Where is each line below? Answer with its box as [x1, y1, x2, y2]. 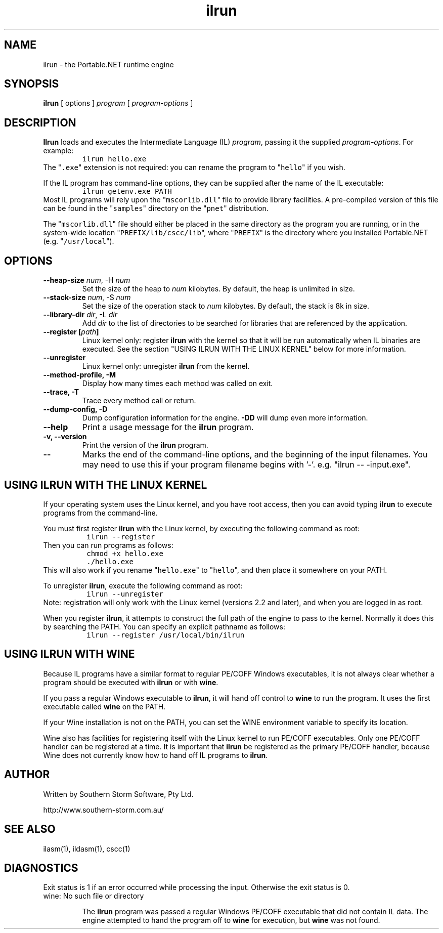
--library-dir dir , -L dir [43, 310, 117, 319]
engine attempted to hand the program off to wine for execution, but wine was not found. [82, 916, 380, 925]
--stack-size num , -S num [43, 293, 131, 302]
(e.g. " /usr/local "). [43, 237, 114, 246]
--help [43, 422, 68, 433]
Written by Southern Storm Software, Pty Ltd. [43, 789, 194, 798]
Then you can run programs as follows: [43, 540, 173, 549]
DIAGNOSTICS [4, 861, 78, 874]
